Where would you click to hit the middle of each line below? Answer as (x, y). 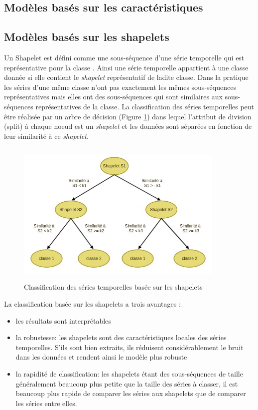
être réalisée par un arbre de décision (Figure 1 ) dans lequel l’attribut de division (128, 116)
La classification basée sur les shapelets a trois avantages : (92, 304)
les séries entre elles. (46, 403)
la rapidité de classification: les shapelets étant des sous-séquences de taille (129, 374)
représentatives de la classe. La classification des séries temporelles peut (145, 106)
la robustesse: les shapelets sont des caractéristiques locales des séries (121, 337)
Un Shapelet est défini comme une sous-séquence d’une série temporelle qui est (124, 57)
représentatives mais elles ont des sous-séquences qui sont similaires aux (113, 97)
